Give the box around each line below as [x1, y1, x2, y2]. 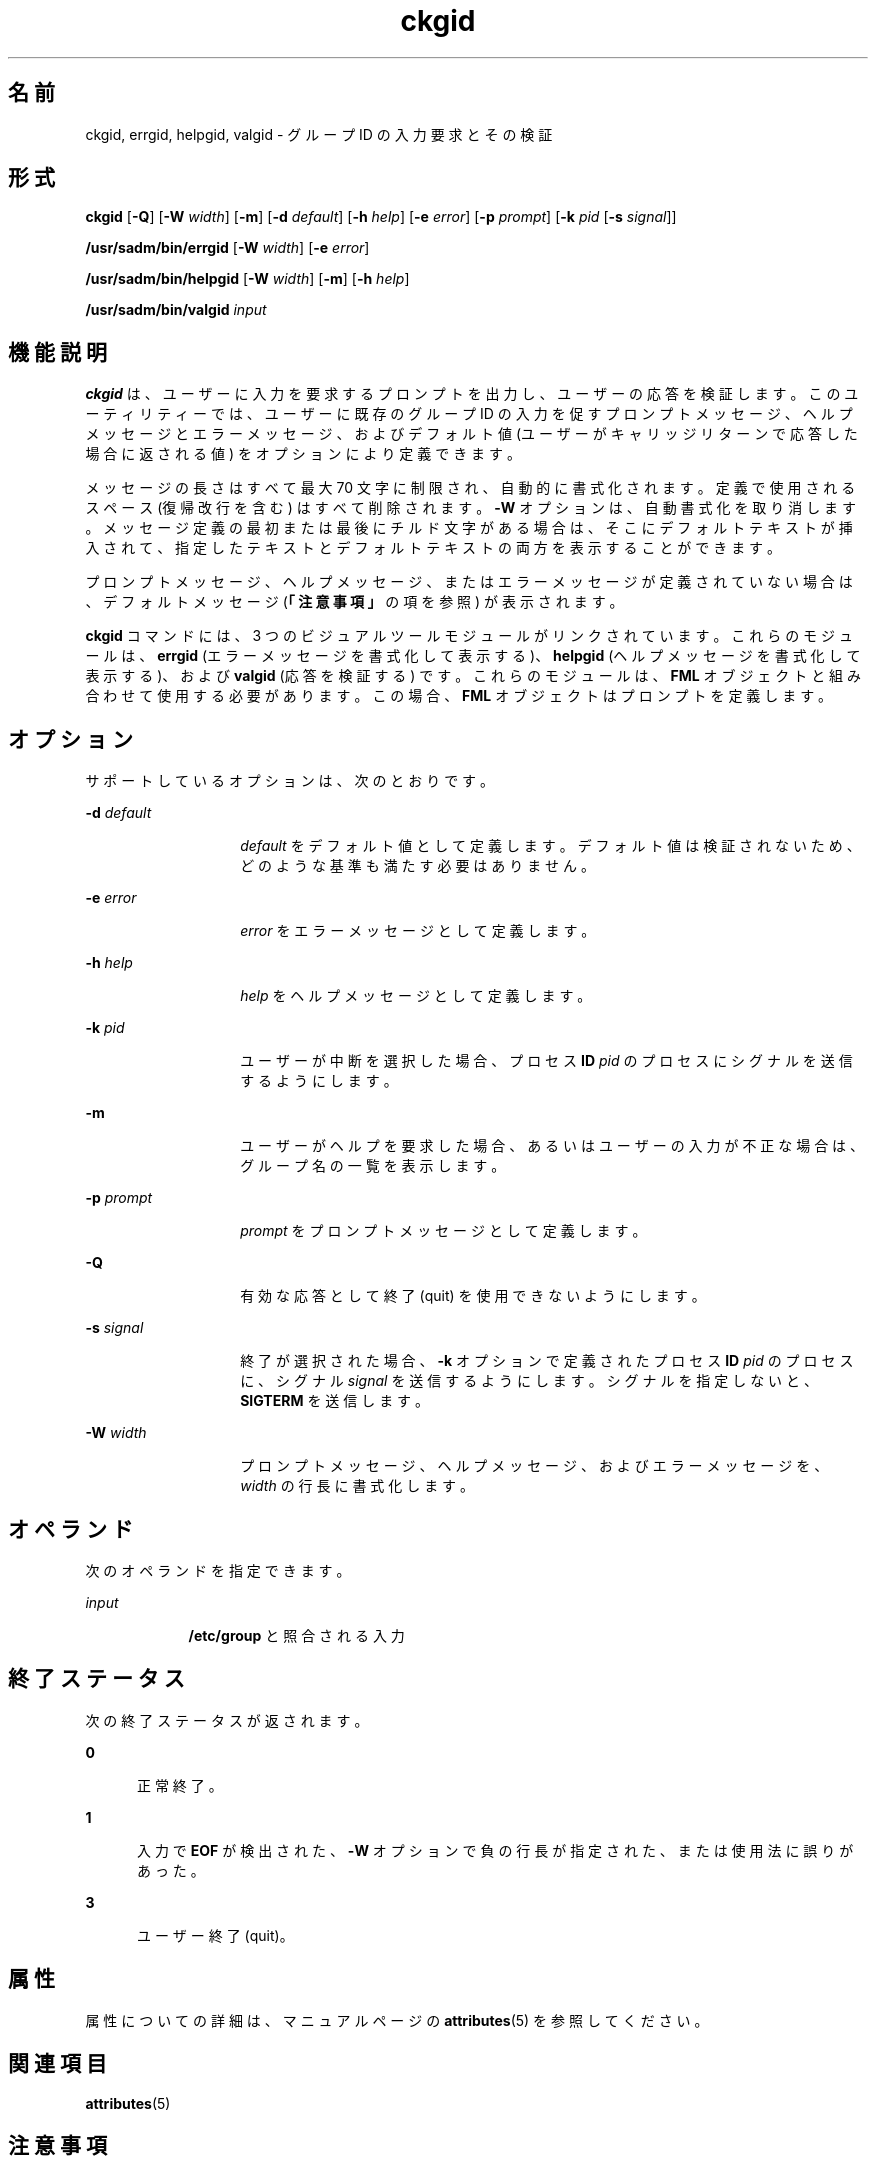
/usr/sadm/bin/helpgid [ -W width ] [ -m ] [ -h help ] [85, 270, 410, 288]
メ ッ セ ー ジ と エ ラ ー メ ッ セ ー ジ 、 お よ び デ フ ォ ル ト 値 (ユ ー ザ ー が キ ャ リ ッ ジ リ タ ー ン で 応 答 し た [85, 425, 858, 443]
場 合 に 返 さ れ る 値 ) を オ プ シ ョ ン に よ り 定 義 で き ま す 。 [85, 445, 521, 463]
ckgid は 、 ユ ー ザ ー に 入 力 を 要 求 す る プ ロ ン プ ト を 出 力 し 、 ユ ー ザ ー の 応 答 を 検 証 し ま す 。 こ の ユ [85, 385, 859, 403]
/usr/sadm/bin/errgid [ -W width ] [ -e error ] [85, 239, 370, 257]
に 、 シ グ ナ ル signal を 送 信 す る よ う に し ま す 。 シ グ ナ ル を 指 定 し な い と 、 [240, 1372, 818, 1390]
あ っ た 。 [137, 1861, 205, 1879]
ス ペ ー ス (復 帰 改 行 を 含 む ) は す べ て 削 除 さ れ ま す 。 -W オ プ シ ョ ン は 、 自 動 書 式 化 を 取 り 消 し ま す [85, 499, 857, 517]
